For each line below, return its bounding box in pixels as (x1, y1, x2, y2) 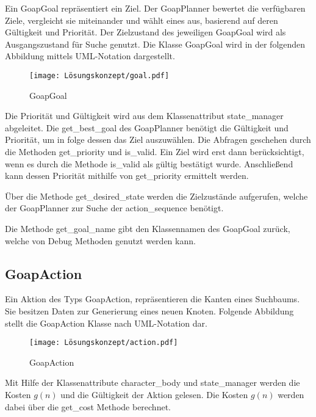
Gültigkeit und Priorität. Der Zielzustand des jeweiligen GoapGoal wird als (5, 26, 286, 38)
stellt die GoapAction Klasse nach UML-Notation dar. (5, 316, 207, 329)
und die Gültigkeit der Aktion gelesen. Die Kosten (60, 388, 248, 401)
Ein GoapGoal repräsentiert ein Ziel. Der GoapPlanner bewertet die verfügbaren (5, 2, 306, 14)
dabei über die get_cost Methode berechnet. (5, 400, 171, 413)
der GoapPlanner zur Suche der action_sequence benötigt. (5, 201, 224, 214)
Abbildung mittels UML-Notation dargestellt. (5, 49, 175, 62)
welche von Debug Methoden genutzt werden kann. (5, 234, 196, 247)
